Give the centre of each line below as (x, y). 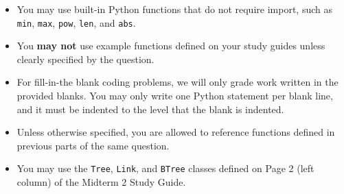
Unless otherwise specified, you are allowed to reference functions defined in (176, 132)
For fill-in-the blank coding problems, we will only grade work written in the (177, 82)
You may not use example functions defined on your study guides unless (171, 46)
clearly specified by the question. (85, 59)
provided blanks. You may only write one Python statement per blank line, (175, 96)
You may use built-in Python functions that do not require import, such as (174, 9)
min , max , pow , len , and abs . (76, 22)
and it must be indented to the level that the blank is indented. (150, 109)
